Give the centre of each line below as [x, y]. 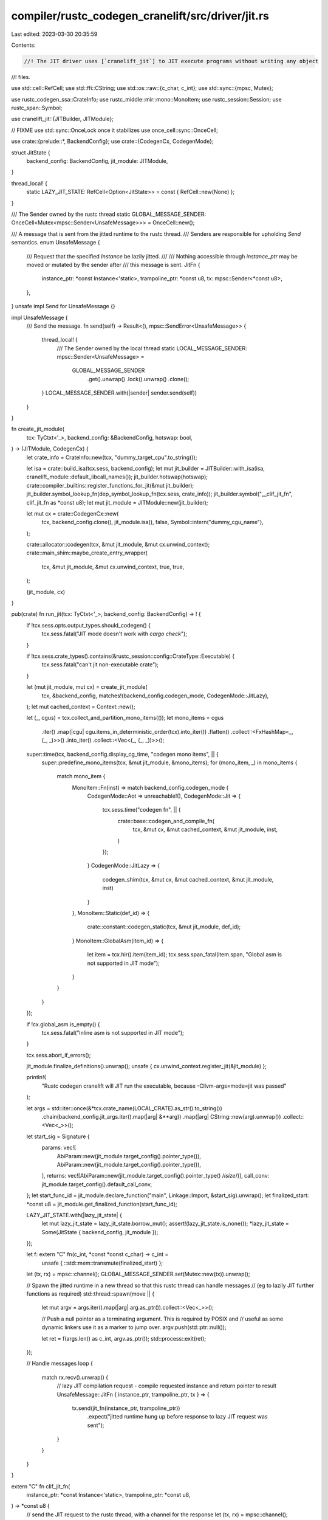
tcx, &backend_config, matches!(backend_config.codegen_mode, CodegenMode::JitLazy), [155, 696]
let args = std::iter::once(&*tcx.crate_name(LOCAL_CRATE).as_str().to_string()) [125, 1108]
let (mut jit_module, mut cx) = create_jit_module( [87, 687]
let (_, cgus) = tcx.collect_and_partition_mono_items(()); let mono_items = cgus [125, 718]
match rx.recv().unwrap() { [75, 1377]
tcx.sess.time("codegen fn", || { [142, 810]
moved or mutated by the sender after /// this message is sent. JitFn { [113, 264]
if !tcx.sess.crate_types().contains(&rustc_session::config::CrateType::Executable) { [131, 656]
